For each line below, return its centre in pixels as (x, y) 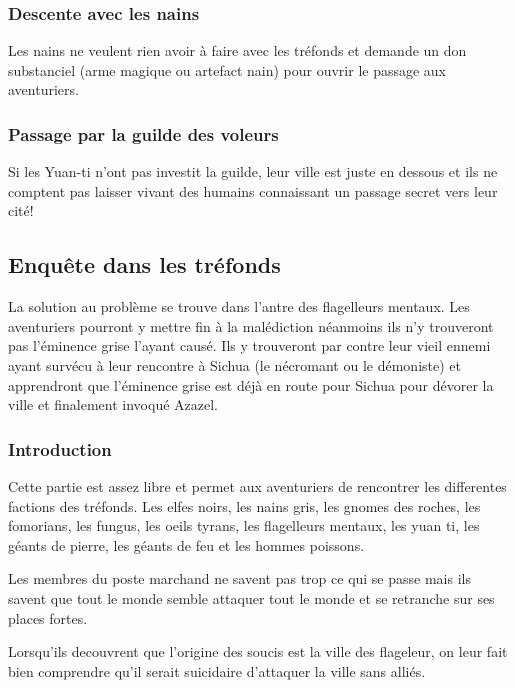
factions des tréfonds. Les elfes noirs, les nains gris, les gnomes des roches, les (244, 505)
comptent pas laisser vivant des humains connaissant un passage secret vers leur (253, 190)
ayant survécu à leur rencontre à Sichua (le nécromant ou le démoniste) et (234, 364)
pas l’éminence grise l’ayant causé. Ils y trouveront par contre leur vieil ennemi (249, 345)
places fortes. (48, 617)
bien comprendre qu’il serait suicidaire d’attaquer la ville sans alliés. (217, 670)
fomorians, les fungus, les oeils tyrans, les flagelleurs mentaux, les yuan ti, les (244, 525)
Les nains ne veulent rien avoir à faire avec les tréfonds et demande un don (237, 50)
